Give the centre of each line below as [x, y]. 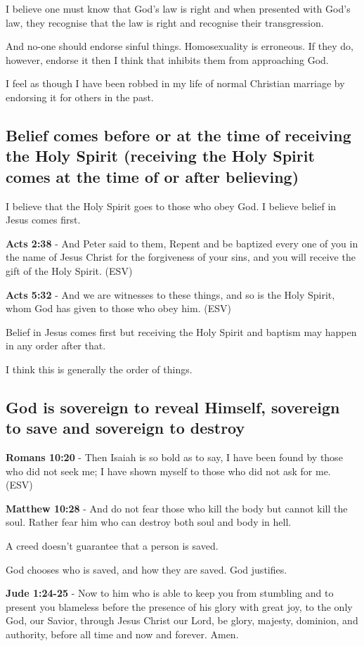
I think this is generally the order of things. [99, 369]
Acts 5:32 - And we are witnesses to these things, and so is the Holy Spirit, [170, 294]
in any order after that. [56, 345]
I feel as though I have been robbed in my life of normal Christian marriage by [175, 83]
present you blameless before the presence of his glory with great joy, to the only [179, 606]
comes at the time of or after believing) [152, 176]
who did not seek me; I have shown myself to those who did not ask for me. [168, 471]
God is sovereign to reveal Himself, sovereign [173, 407]
